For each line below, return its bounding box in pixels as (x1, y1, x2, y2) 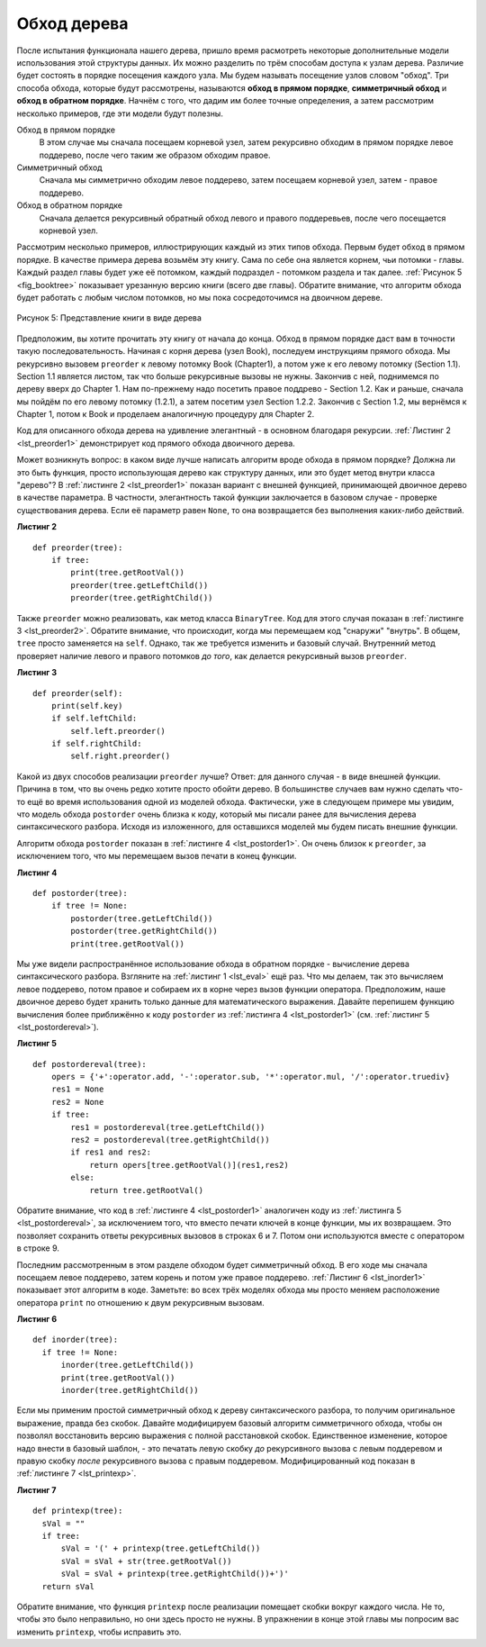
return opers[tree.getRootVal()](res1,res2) (89, 1160, 290, 1170)
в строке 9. (16, 1243, 60, 1253)
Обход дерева (16, 14, 129, 33)
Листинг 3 (16, 667, 58, 678)
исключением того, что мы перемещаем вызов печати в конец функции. (16, 851, 297, 862)
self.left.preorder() (70, 726, 166, 736)
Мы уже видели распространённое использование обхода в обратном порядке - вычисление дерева (16, 958, 409, 969)
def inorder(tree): (32, 1335, 119, 1345)
